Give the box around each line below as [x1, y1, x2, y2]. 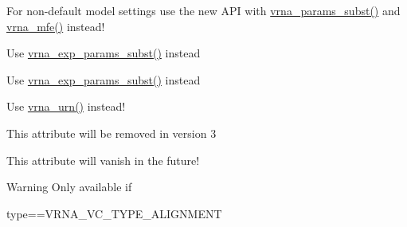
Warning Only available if [6, 178, 132, 195]
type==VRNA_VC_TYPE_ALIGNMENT [6, 205, 222, 221]
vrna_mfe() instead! [6, 18, 105, 34]
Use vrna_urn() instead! [6, 98, 126, 115]
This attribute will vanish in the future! [6, 151, 200, 168]
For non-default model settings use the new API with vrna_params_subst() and [6, 2, 401, 18]
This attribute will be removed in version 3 [6, 124, 217, 141]
